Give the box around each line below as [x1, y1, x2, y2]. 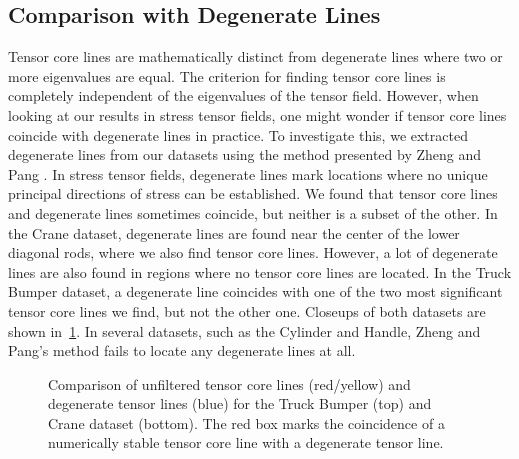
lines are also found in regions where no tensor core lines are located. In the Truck [8, 261, 512, 282]
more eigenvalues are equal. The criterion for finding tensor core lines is [8, 65, 446, 86]
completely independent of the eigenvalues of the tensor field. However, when [8, 85, 479, 106]
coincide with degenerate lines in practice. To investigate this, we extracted [8, 124, 468, 145]
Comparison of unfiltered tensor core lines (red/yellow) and [48, 373, 411, 394]
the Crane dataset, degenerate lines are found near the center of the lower [8, 222, 460, 243]
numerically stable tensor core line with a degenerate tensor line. [48, 432, 444, 453]
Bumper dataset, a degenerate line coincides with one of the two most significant [8, 281, 503, 302]
